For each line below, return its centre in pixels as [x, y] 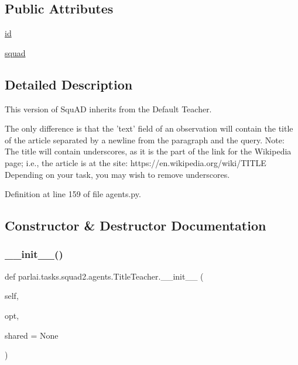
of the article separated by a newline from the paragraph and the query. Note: [145, 140]
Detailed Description [69, 84]
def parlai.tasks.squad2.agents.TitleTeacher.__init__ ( [104, 276]
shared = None [32, 335]
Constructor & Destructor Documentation [136, 225]
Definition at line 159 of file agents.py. [73, 194]
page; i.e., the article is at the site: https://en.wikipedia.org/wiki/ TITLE [136, 162]
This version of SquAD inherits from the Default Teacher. [108, 109]
